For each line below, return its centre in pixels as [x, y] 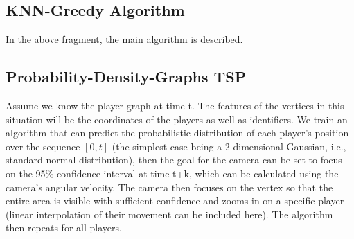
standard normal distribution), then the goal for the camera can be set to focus [174, 160]
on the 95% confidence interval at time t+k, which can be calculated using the [172, 173]
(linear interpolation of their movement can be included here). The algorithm [169, 214]
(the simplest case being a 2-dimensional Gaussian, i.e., [229, 146]
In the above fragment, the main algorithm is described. [124, 39]
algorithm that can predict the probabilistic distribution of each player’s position [177, 133]
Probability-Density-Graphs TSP [126, 77]
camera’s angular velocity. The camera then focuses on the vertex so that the [169, 187]
